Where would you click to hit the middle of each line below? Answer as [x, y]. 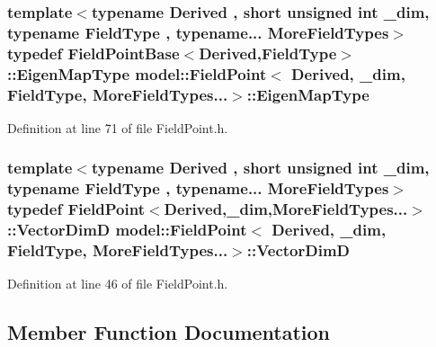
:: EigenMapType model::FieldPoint [137, 73]
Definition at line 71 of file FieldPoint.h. [118, 127]
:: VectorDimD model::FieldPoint [127, 230]
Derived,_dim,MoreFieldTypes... [286, 209]
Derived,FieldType [268, 53]
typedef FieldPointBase [93, 53]
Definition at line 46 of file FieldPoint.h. [118, 284]
